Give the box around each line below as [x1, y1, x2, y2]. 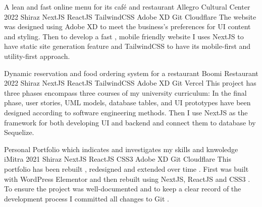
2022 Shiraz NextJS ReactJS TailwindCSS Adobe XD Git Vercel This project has [4, 78, 256, 88]
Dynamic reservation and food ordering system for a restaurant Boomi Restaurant [4, 67, 258, 78]
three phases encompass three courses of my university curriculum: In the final [4, 87, 247, 98]
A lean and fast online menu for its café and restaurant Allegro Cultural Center [4, 2, 250, 12]
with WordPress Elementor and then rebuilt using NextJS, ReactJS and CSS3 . [4, 173, 250, 184]
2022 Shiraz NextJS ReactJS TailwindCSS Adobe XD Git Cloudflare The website [4, 11, 256, 22]
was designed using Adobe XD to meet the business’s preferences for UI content [4, 21, 251, 32]
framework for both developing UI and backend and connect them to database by [4, 117, 256, 127]
